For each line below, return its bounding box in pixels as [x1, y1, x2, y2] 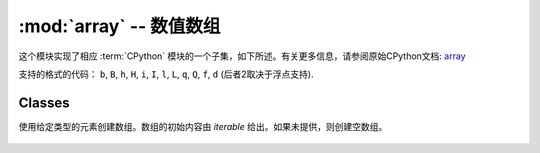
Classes [18, 94, 70, 111]
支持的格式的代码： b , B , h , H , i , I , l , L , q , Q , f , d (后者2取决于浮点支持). [18, 68, 314, 80]
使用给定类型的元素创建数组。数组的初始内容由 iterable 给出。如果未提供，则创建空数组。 [18, 120, 388, 132]
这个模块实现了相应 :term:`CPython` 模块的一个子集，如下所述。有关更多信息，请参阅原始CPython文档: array [18, 50, 466, 62]
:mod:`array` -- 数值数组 [18, 15, 221, 37]
